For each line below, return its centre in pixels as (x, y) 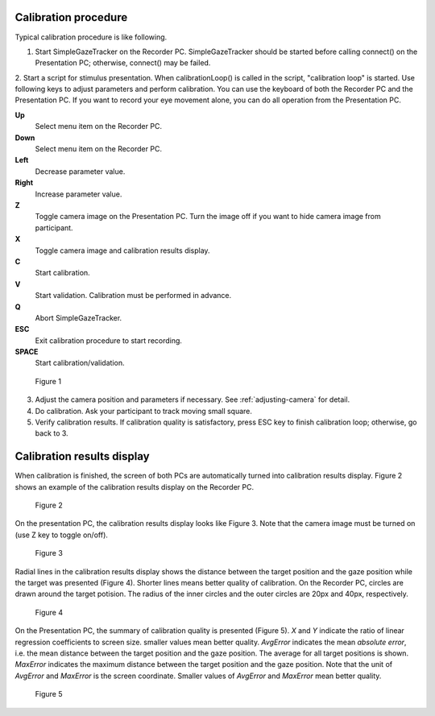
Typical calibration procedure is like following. (91, 37)
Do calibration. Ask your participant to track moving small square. (144, 411)
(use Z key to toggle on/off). (62, 535)
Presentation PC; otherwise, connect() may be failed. (123, 63)
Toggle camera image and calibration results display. (122, 250)
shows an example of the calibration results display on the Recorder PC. (134, 486)
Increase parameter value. (79, 194)
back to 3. (52, 433)
